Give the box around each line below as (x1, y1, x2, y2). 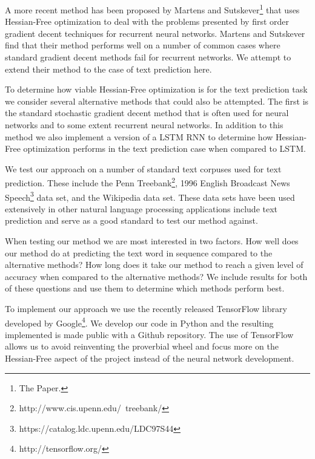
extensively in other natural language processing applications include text (5, 202, 278, 215)
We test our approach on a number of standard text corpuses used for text (5, 162, 282, 175)
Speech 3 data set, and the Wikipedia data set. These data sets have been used (5, 189, 295, 203)
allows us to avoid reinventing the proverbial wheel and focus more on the (5, 340, 279, 353)
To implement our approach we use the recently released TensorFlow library (5, 302, 287, 315)
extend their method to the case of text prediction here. (5, 62, 212, 75)
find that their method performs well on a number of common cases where (5, 39, 280, 51)
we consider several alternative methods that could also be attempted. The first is (5, 94, 309, 107)
